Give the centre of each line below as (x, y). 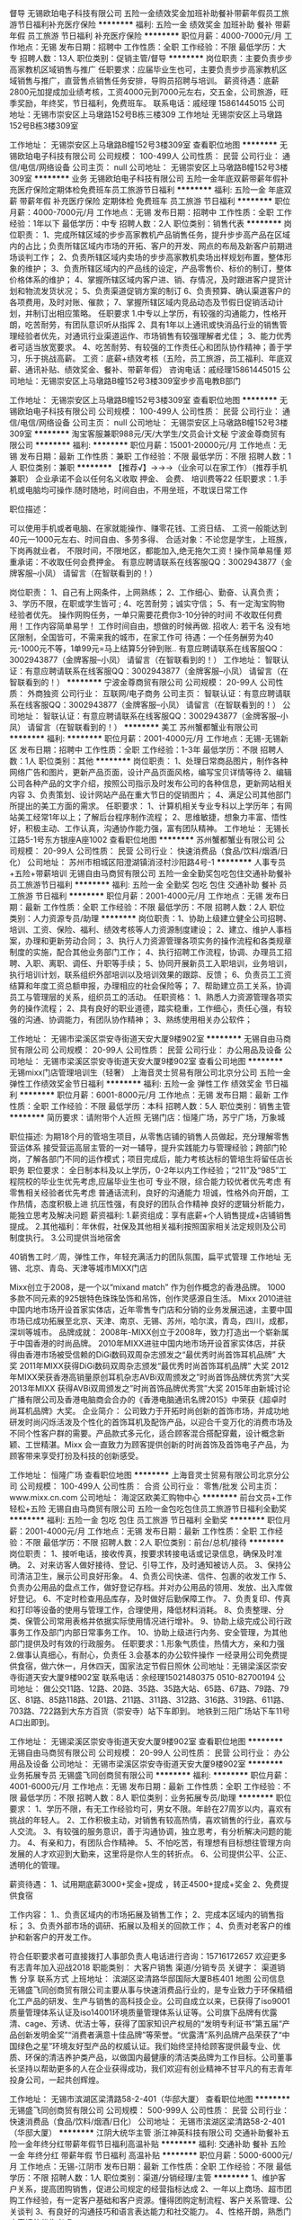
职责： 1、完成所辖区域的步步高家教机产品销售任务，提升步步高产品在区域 (153, 235)
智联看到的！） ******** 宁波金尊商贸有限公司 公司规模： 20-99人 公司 (142, 682)
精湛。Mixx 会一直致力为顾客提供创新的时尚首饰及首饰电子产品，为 (164, 1445)
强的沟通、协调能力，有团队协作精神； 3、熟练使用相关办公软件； (131, 1020)
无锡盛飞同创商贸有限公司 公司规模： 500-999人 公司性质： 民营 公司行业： (150, 2110)
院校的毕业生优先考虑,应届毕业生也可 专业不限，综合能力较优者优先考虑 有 (154, 1182)
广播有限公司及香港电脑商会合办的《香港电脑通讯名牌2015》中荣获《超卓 (144, 1400)
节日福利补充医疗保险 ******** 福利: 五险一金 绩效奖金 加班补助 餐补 (145, 24)
